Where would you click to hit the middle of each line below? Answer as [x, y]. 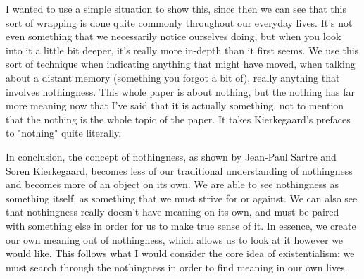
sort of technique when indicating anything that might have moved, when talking [181, 64]
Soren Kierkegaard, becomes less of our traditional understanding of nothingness [179, 170]
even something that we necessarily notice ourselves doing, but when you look [174, 36]
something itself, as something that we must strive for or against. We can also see [182, 198]
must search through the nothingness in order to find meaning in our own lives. [177, 267]
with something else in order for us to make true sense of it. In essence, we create [181, 225]
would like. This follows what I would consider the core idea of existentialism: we [180, 253]
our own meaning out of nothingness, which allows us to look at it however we [175, 239]
